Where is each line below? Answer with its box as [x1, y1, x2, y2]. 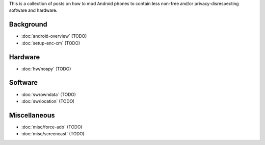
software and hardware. [9, 7, 57, 13]
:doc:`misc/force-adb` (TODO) [21, 124, 83, 130]
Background [9, 20, 48, 29]
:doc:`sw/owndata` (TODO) [21, 91, 76, 97]
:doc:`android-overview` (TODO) [21, 33, 87, 39]
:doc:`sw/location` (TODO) [21, 98, 75, 104]
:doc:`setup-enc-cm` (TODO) [21, 40, 80, 46]
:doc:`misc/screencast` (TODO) [21, 131, 85, 137]
